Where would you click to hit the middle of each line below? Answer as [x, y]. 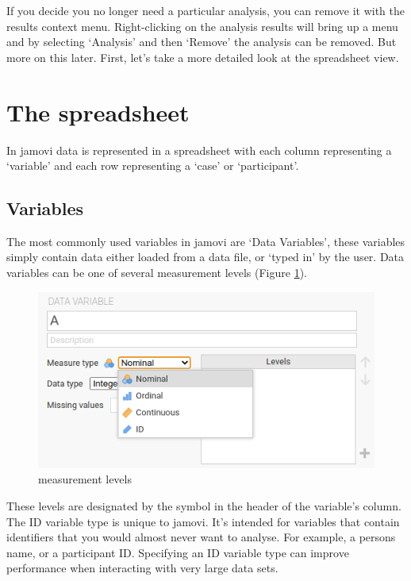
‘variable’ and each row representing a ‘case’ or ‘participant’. [153, 165]
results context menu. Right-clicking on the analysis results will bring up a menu [202, 26]
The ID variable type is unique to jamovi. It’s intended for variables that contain [203, 521]
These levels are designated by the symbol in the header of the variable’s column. [204, 505]
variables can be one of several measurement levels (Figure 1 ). [157, 273]
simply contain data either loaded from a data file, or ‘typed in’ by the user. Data [205, 257]
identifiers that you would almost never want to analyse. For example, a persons [201, 537]
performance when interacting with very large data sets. [142, 568]
